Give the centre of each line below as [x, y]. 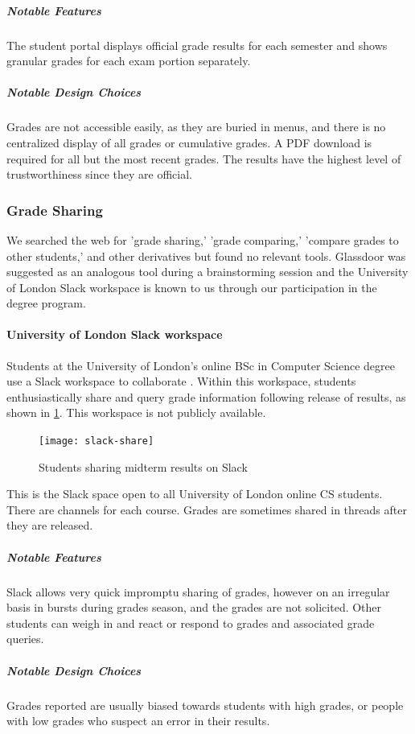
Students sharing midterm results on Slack [143, 466]
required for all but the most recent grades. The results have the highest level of [204, 158]
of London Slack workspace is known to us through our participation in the [192, 287]
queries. [25, 639]
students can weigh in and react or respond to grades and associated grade [191, 623]
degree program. [46, 303]
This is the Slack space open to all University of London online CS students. [195, 494]
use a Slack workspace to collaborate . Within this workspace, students [181, 381]
